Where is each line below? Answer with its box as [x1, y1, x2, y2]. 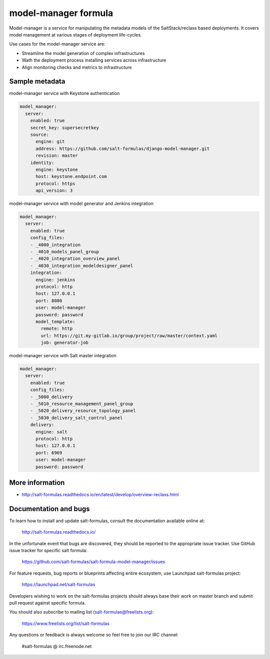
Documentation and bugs [9, 505, 90, 513]
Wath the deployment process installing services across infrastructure [21, 57, 166, 63]
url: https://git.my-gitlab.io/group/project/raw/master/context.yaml [40, 333, 217, 338]
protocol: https [35, 180, 75, 186]
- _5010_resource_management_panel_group [30, 401, 133, 407]
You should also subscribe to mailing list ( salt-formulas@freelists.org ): [9, 609, 154, 615]
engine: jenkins [35, 277, 75, 282]
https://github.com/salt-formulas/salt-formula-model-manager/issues [21, 559, 165, 565]
